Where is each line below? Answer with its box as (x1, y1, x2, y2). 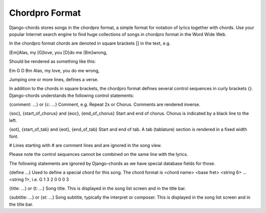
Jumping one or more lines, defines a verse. (9, 76, 99, 82)
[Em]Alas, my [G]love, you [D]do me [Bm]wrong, (9, 49, 108, 55)
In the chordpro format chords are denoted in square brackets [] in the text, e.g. (9, 40, 171, 46)
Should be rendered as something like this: (9, 59, 96, 64)
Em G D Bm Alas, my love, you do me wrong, (9, 67, 100, 73)
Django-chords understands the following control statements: (9, 92, 134, 98)
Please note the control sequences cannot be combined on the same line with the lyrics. (9, 152, 188, 157)
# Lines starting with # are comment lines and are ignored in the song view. (9, 143, 162, 149)
